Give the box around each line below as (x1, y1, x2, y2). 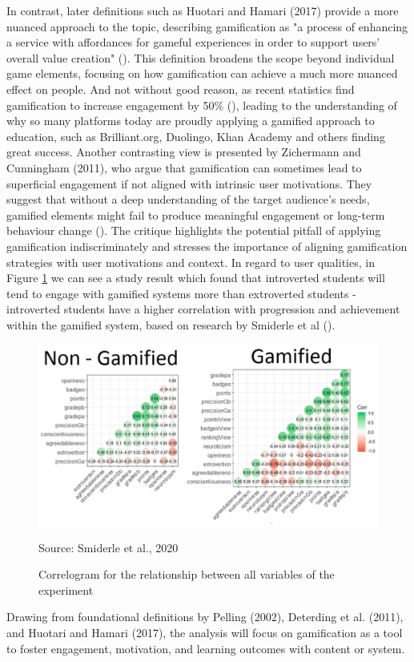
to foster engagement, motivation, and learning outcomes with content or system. (6, 640, 405, 656)
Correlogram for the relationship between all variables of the (38, 566, 335, 583)
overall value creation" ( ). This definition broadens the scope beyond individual (6, 49, 395, 66)
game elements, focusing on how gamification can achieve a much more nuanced (6, 65, 398, 82)
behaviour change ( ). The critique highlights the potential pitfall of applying (6, 222, 381, 239)
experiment (38, 581, 94, 598)
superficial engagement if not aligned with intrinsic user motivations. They (6, 175, 372, 192)
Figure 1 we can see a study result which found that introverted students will (6, 269, 385, 286)
